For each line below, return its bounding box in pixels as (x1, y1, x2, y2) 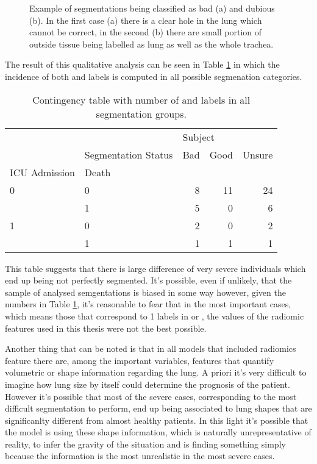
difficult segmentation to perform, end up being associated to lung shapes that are (5, 402, 312, 415)
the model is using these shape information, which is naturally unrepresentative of (5, 426, 312, 438)
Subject (182, 129, 215, 144)
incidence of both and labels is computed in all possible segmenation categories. (5, 70, 302, 82)
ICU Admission (10, 165, 75, 179)
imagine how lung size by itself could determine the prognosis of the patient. (5, 377, 290, 390)
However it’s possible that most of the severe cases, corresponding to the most (5, 390, 297, 402)
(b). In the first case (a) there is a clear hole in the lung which (29, 13, 262, 26)
